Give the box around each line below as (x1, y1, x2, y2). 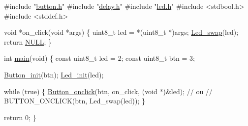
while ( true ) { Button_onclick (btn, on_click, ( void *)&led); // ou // (4, 86, 213, 96)
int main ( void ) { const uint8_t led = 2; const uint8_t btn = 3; (4, 53, 195, 63)
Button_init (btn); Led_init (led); (4, 69, 104, 79)
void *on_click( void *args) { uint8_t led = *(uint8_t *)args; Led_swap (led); (4, 27, 239, 37)
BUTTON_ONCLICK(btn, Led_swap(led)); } (4, 96, 145, 106)
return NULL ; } (4, 36, 52, 47)
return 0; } (4, 112, 36, 122)
